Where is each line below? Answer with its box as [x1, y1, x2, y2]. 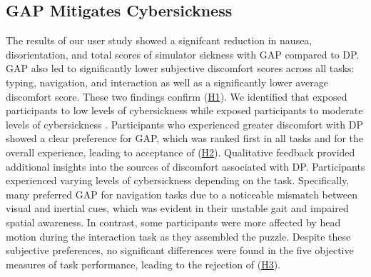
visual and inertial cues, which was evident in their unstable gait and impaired [6, 201, 349, 216]
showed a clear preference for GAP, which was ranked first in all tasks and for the [6, 131, 364, 146]
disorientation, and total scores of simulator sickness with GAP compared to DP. [6, 46, 360, 61]
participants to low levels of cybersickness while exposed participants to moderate [6, 103, 363, 118]
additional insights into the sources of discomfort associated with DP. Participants [6, 158, 365, 173]
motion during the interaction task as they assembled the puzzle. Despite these [6, 228, 351, 243]
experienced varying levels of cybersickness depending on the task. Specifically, [6, 173, 350, 188]
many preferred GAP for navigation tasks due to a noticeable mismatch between [6, 186, 357, 201]
